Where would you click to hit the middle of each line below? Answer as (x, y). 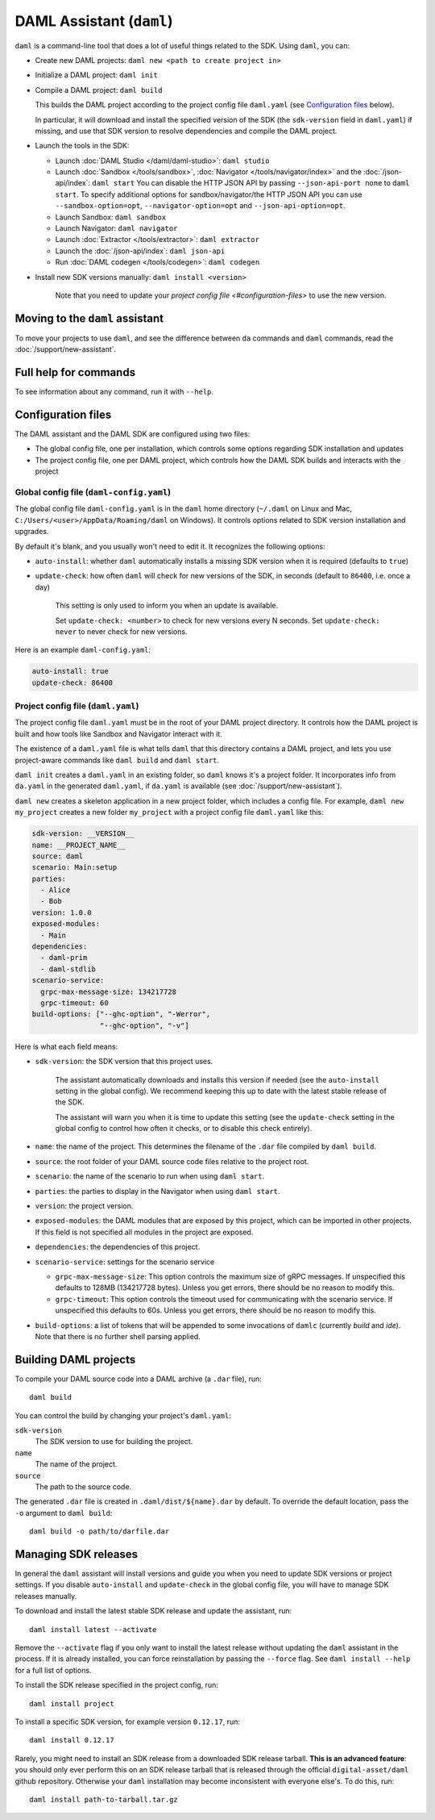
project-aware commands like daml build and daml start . (117, 760)
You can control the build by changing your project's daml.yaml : (123, 1415)
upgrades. (32, 532)
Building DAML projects (75, 1359)
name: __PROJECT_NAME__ (79, 845)
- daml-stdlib (68, 969)
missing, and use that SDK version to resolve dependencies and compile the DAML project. (186, 131)
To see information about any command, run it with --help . (114, 392)
